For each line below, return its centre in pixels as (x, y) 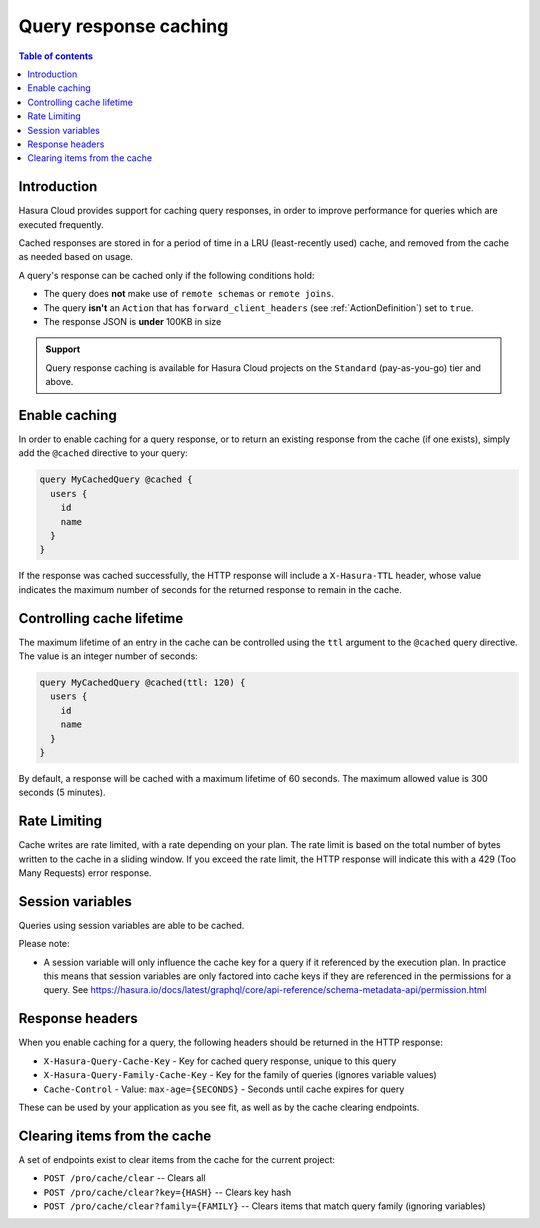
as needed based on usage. (76, 257)
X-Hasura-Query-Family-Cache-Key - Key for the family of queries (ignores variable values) (240, 1075)
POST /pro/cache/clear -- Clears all (124, 1178)
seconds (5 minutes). (62, 792)
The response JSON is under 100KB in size (132, 321)
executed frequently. (61, 224)
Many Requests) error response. (85, 873)
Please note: (44, 944)
